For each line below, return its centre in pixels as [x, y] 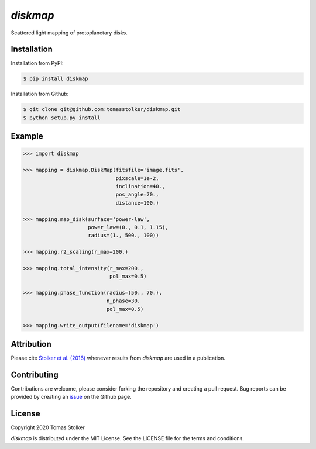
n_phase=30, [123, 301]
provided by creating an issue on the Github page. [71, 397]
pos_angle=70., [137, 195]
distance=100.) [137, 203]
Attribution [31, 344]
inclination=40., [140, 186]
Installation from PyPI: [37, 63]
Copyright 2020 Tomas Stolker [48, 427]
